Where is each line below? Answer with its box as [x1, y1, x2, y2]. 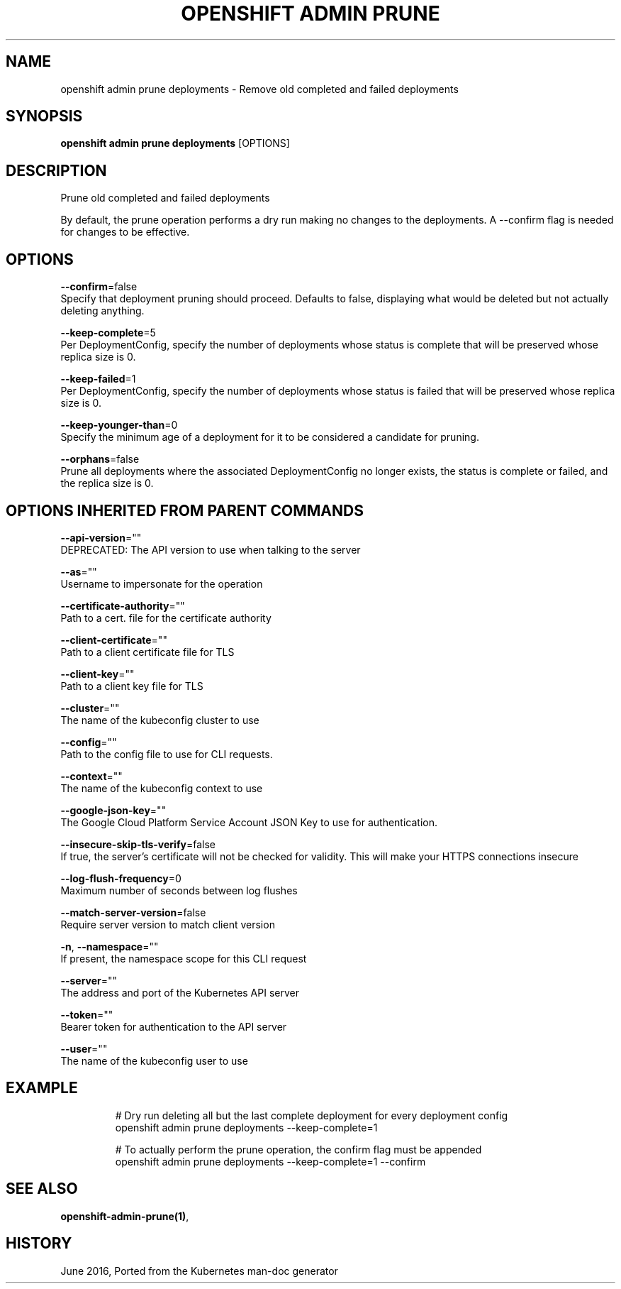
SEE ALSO [6, 1180, 78, 1198]
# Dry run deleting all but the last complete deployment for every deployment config [115, 1109, 508, 1121]
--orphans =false [60, 453, 140, 466]
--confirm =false [60, 280, 138, 293]
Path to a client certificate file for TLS [60, 645, 235, 658]
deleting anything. [60, 305, 145, 317]
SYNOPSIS [6, 107, 83, 126]
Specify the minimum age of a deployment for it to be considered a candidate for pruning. [60, 431, 479, 444]
